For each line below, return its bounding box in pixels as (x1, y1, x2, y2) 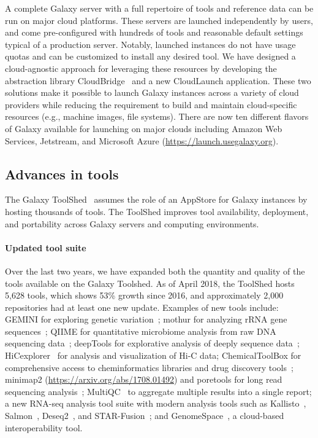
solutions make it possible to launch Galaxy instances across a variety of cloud (5, 86, 299, 99)
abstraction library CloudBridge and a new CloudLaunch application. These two (5, 74, 311, 87)
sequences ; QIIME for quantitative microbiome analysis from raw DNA (5, 324, 276, 337)
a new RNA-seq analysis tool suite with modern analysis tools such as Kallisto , (5, 397, 306, 410)
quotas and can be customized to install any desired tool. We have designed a (5, 50, 296, 63)
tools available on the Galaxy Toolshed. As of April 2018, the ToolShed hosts (5, 276, 295, 289)
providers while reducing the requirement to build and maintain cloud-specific (5, 98, 297, 111)
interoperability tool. (5, 421, 83, 434)
